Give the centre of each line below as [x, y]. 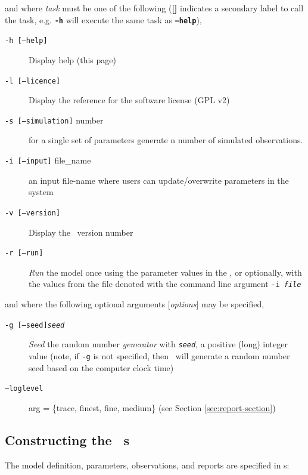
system [41, 192]
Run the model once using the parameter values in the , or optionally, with [165, 272]
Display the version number [81, 232]
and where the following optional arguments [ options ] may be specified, [135, 304]
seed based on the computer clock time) [101, 367]
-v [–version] [33, 213]
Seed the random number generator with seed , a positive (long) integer [158, 344]
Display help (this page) [72, 59]
